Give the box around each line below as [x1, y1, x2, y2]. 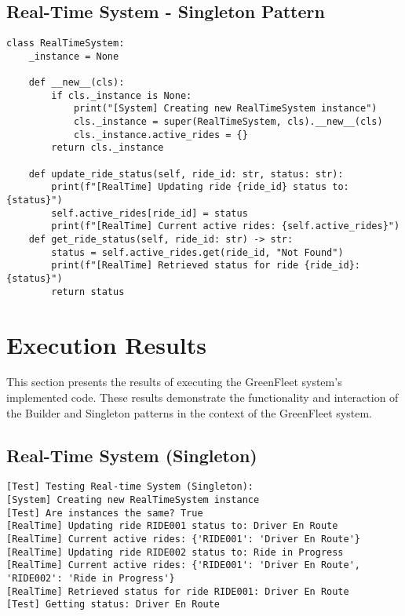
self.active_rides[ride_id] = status [51, 207, 248, 219]
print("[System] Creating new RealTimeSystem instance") [73, 103, 378, 115]
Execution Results [6, 328, 206, 360]
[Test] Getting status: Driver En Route [6, 599, 221, 611]
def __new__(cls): [28, 77, 125, 89]
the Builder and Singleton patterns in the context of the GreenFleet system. [6, 404, 372, 421]
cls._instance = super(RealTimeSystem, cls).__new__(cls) [73, 116, 383, 128]
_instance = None [28, 50, 119, 62]
